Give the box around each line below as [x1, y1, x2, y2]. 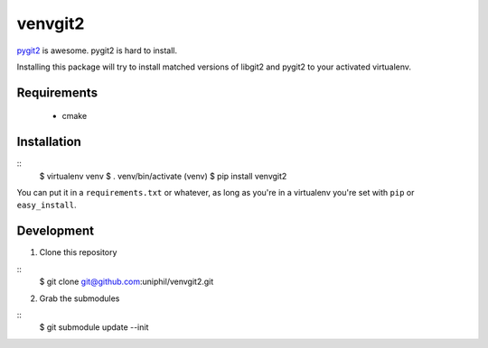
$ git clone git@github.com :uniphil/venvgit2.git [39, 276, 214, 288]
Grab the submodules [39, 293, 120, 304]
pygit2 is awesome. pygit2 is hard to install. [16, 45, 178, 56]
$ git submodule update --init [39, 322, 149, 333]
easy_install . [16, 199, 77, 211]
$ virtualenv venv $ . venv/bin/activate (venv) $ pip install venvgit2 [39, 170, 287, 181]
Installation [16, 134, 81, 150]
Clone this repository [39, 247, 117, 258]
